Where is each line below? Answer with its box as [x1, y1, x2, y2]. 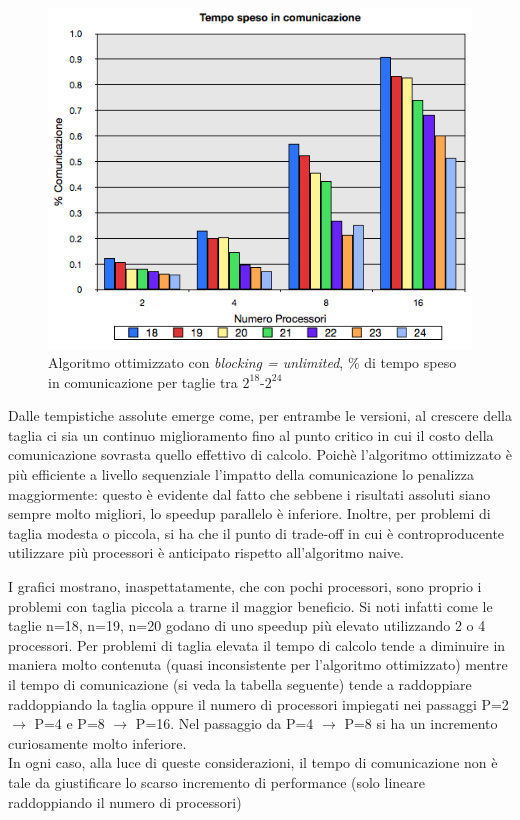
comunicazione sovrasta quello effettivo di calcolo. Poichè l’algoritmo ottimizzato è [8, 444, 512, 465]
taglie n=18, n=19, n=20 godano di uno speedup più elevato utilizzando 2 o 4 [8, 615, 486, 636]
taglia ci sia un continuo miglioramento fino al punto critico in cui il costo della [8, 424, 494, 445]
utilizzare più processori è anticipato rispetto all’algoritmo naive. [8, 542, 404, 563]
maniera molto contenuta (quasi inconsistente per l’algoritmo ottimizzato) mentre [8, 654, 508, 675]
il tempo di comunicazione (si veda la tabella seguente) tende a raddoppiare [8, 674, 472, 695]
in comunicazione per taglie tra [48, 371, 238, 392]
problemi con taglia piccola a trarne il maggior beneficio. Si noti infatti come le [8, 595, 493, 616]
